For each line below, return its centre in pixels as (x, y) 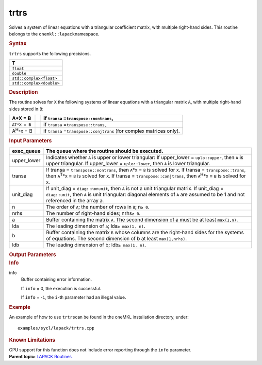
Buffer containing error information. (57, 279)
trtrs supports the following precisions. (50, 53)
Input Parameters (30, 141)
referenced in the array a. (75, 200)
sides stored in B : (26, 109)
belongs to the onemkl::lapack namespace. (54, 34)
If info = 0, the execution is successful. (61, 288)
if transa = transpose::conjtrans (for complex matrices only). (112, 131)
